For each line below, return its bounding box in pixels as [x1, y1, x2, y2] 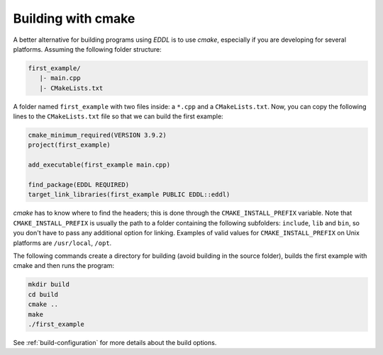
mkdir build [28, 281, 70, 288]
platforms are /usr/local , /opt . [13, 238, 112, 247]
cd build [28, 291, 59, 298]
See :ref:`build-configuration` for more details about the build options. [13, 338, 217, 346]
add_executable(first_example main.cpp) [28, 161, 170, 169]
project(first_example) [28, 141, 111, 149]
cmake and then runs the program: [13, 261, 115, 270]
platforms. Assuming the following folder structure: [13, 45, 162, 53]
